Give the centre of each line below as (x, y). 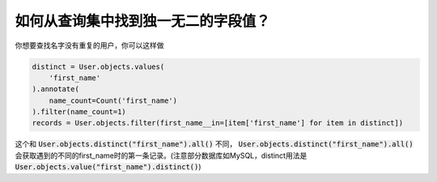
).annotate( (56, 89)
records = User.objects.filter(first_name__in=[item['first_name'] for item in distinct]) (218, 123)
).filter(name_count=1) (79, 112)
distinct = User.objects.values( (98, 66)
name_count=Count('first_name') (113, 100)
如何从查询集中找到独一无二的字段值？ (143, 21)
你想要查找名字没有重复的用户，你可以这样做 (89, 45)
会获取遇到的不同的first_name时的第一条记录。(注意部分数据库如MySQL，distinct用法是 (161, 155)
